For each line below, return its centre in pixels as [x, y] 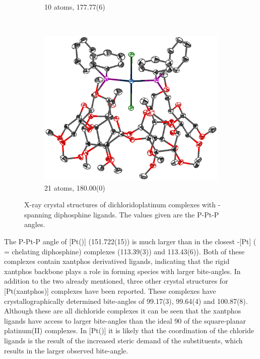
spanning [38, 214]
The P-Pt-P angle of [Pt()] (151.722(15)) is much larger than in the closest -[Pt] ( [130, 241]
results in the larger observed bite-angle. [66, 350]
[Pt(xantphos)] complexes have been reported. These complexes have [110, 291]
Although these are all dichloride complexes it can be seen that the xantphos [123, 311]
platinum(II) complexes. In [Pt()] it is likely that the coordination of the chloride [129, 330]
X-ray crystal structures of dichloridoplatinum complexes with [120, 205]
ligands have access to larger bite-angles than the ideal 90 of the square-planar [125, 320]
